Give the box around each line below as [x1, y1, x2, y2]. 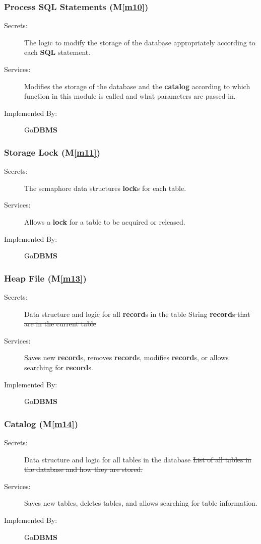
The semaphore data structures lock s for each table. [24, 182, 186, 193]
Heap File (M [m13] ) [4, 271, 87, 284]
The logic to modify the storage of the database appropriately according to [24, 37, 255, 47]
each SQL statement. [24, 47, 91, 57]
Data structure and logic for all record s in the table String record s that [24, 308, 250, 319]
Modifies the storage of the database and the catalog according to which [24, 81, 250, 91]
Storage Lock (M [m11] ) [4, 146, 101, 158]
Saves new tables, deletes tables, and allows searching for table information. [24, 498, 257, 508]
